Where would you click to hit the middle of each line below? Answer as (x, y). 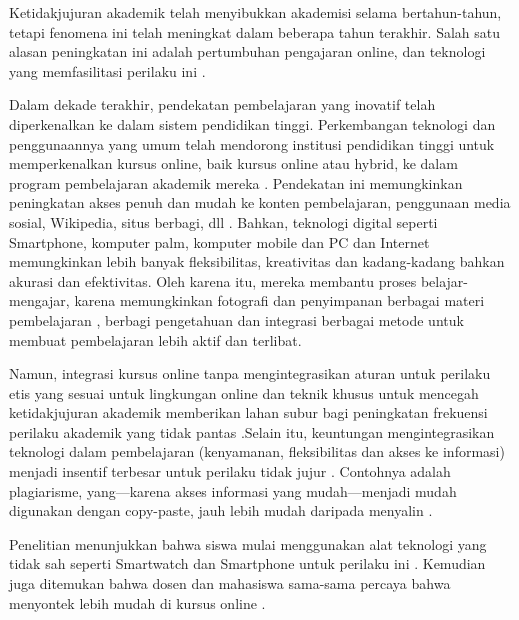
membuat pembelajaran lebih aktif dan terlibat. (155, 339)
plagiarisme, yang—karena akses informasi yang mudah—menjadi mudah (233, 490)
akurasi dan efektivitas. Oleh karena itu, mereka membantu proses (213, 280)
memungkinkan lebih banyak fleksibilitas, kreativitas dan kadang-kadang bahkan (257, 261)
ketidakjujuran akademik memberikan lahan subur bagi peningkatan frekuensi (248, 412)
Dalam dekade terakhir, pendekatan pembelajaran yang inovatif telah (222, 104)
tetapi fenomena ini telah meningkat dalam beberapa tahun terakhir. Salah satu (255, 31)
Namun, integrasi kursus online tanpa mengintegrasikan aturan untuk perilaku (250, 373)
